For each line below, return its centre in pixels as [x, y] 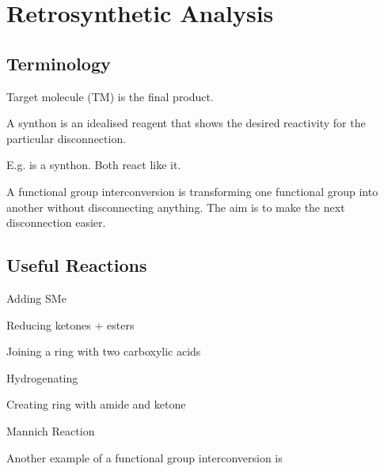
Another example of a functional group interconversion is [144, 457]
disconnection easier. [56, 222]
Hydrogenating [42, 377]
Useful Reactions [77, 265]
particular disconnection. [67, 138]
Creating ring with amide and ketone [96, 404]
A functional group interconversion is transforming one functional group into [192, 191]
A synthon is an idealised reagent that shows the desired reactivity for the [186, 123]
